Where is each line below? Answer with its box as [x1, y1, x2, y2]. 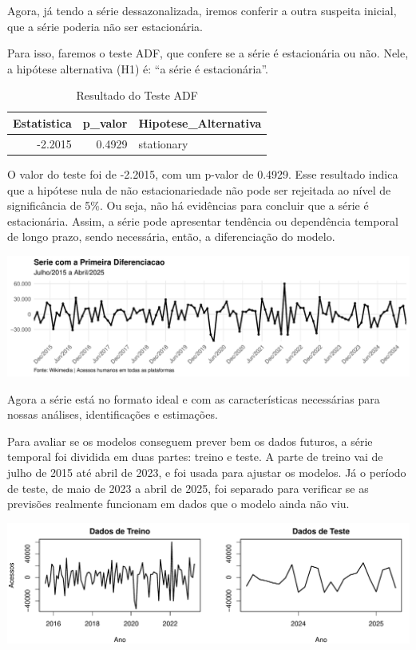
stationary [138, 135, 188, 152]
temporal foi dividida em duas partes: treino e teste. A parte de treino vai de [7, 448, 383, 465]
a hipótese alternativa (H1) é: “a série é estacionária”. [7, 60, 268, 77]
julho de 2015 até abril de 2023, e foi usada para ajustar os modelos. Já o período [7, 463, 406, 480]
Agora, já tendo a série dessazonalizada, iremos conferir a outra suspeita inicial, [7, 2, 397, 18]
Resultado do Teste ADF [76, 87, 198, 104]
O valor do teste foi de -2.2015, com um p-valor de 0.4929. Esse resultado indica [7, 165, 398, 182]
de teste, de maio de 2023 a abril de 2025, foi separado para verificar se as [7, 479, 369, 496]
